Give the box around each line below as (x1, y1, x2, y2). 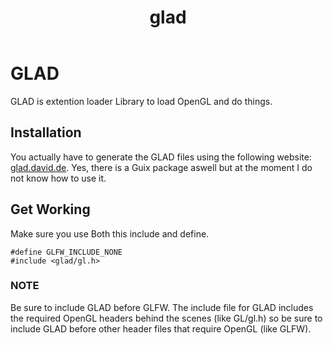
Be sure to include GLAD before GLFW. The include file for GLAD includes (10, 301, 314, 313)
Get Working (10, 201, 91, 218)
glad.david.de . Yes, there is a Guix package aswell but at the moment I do (10, 161, 313, 173)
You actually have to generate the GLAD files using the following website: (10, 151, 312, 163)
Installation (10, 124, 82, 141)
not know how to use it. (10, 172, 107, 184)
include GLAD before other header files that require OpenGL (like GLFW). (10, 322, 312, 335)
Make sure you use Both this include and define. (10, 227, 210, 240)
